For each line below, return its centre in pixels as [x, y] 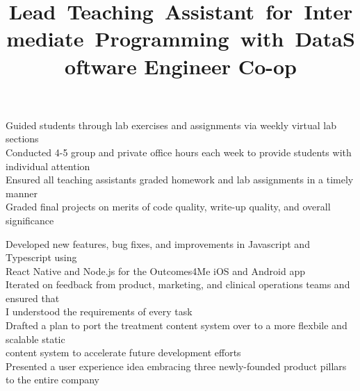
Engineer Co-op [220, 66]
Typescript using [41, 257]
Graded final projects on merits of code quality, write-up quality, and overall [168, 207]
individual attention [48, 166]
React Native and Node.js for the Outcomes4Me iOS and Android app [155, 271]
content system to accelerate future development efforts [123, 352]
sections [22, 139]
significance [30, 220]
